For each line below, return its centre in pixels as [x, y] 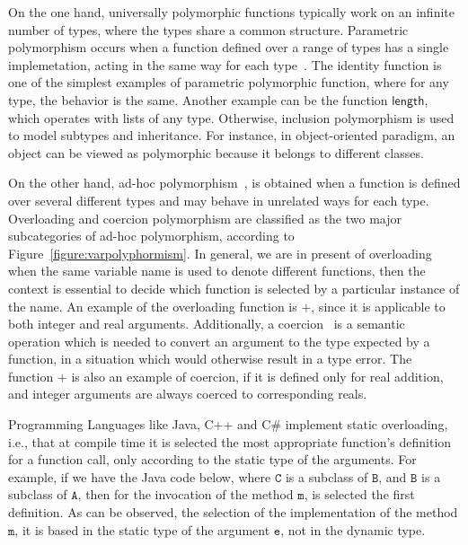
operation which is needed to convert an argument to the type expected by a [219, 341]
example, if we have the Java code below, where [140, 476]
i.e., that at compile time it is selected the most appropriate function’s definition [230, 441]
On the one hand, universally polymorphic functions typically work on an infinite [231, 12]
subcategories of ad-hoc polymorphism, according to [151, 236]
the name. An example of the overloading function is [153, 306]
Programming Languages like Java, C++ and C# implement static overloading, [228, 424]
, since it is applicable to [378, 306]
